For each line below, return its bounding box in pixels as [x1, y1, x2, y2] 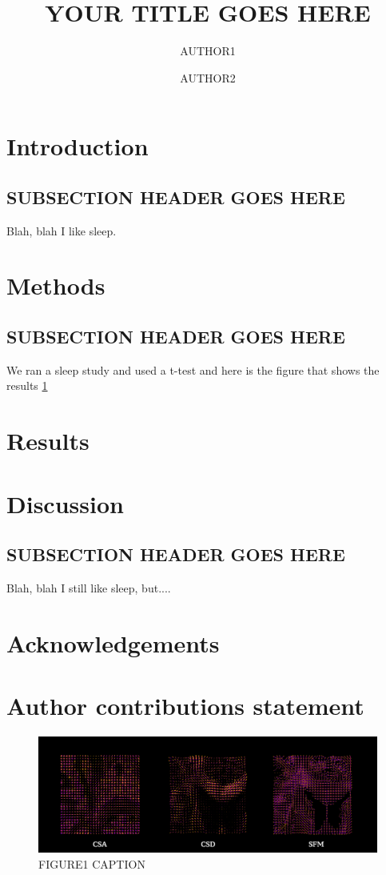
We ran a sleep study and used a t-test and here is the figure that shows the [6, 361, 380, 378]
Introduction [6, 130, 149, 163]
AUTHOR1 [180, 42, 236, 59]
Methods [6, 269, 105, 302]
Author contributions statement [6, 689, 364, 722]
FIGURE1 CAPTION [38, 855, 145, 872]
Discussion [6, 487, 124, 520]
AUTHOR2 [180, 69, 236, 86]
